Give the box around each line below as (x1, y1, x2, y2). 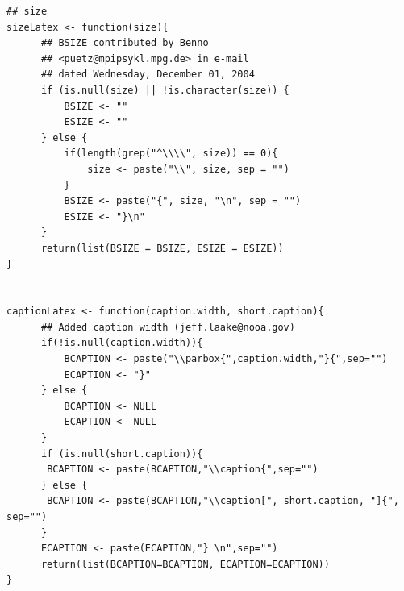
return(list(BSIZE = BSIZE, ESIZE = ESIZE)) (40, 242, 284, 254)
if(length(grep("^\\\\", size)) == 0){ (64, 148, 278, 160)
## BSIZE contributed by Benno (40, 37, 209, 49)
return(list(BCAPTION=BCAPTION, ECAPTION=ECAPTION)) (40, 558, 330, 570)
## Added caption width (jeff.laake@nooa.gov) (40, 321, 295, 333)
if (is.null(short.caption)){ (40, 447, 203, 460)
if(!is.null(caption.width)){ (40, 337, 203, 349)
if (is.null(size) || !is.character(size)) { (40, 84, 289, 96)
